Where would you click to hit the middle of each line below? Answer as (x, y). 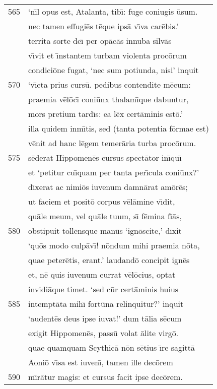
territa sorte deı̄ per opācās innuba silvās (100, 41)
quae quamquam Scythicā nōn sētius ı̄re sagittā (112, 347)
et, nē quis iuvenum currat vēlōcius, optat (102, 274)
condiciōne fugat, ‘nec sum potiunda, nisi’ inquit (114, 70)
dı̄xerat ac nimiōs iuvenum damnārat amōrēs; (108, 187)
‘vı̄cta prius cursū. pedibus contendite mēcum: (110, 84)
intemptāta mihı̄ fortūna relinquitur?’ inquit (106, 304)
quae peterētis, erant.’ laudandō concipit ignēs (109, 260)
